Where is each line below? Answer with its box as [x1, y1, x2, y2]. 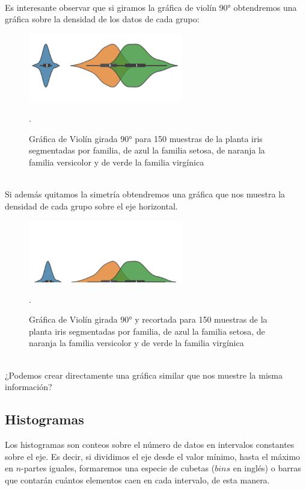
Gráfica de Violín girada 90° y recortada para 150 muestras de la [29, 313, 268, 326]
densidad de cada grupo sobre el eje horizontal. [5, 199, 178, 212]
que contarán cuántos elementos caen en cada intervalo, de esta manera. [5, 473, 270, 486]
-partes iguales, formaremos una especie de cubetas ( [21, 462, 215, 474]
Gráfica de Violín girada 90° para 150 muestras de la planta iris [29, 132, 263, 144]
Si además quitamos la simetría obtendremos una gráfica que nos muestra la [5, 188, 286, 200]
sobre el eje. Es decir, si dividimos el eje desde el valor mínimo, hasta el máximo [5, 450, 301, 462]
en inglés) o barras [233, 462, 301, 474]
